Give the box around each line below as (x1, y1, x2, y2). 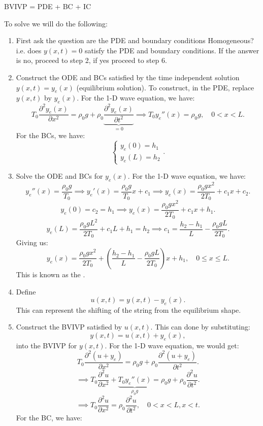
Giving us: (16, 237, 48, 248)
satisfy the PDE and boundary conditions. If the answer (84, 45, 259, 55)
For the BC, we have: (16, 412, 82, 423)
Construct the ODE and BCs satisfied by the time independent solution (16, 72, 240, 82)
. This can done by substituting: (150, 321, 250, 332)
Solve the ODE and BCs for (16, 171, 103, 181)
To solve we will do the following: (4, 18, 108, 28)
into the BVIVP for (16, 340, 77, 350)
